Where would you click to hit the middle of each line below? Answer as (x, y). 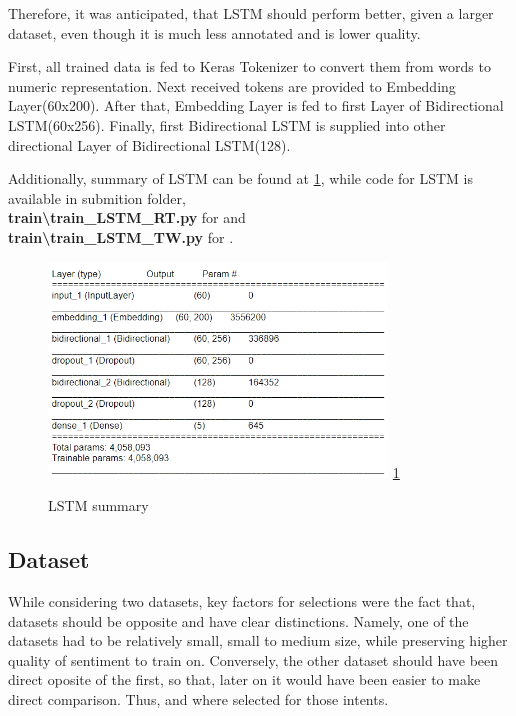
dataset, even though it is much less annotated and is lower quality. (214, 32)
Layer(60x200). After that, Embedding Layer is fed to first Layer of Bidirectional (256, 105)
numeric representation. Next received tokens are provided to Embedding (232, 85)
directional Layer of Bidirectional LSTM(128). (149, 144)
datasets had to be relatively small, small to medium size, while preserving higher (258, 640)
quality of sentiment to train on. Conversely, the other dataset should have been (253, 659)
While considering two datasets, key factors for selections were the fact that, (242, 601)
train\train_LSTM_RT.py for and (127, 217)
